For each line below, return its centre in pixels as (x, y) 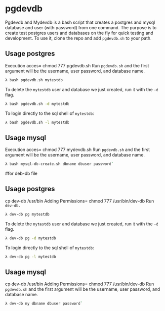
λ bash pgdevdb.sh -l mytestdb (37, 122)
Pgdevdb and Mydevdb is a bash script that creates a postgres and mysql (80, 22)
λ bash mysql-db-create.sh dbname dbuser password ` (59, 164)
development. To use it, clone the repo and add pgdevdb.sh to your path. (78, 38)
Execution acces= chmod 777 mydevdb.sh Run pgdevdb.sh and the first (78, 150)
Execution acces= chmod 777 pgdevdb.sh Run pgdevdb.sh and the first (77, 65)
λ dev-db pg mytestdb (27, 214)
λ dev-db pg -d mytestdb (31, 238)
